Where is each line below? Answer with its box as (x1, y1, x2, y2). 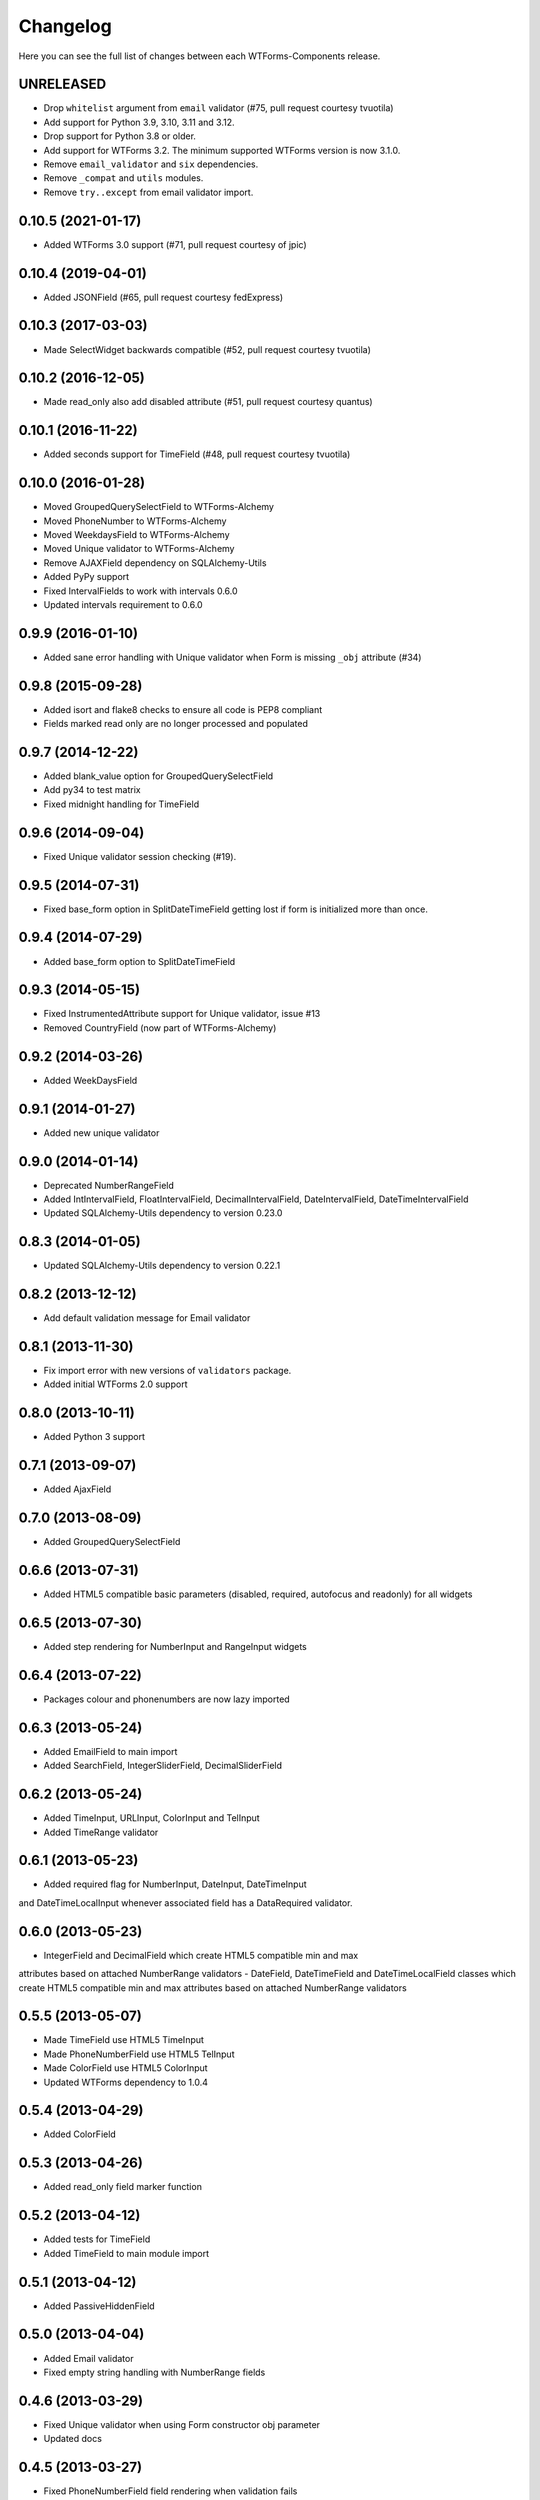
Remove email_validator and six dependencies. (43, 158, 259, 170)
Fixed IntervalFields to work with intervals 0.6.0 (43, 585, 239, 597)
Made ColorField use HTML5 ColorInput (43, 2062, 209, 2074)
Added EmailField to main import (43, 1745, 178, 1757)
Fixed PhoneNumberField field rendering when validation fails (43, 2485, 298, 2497)
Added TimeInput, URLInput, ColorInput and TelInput (43, 1812, 260, 1824)
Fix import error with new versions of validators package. (43, 1365, 292, 1377)
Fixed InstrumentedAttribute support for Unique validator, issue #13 (43, 1008, 321, 1020)
